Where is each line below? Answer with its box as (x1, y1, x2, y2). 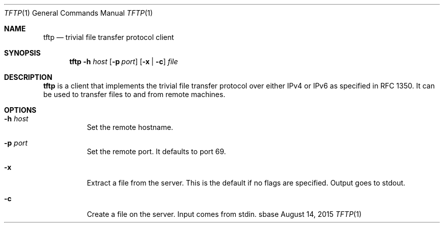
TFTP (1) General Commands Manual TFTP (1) (4, 9, 153, 17)
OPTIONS (4, 106, 36, 114)
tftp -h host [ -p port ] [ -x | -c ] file (69, 57, 178, 66)
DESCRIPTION (4, 73, 53, 81)
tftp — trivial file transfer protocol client (43, 33, 174, 41)
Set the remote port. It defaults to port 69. (87, 147, 226, 156)
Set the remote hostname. (87, 123, 173, 131)
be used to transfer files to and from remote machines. (43, 90, 226, 99)
